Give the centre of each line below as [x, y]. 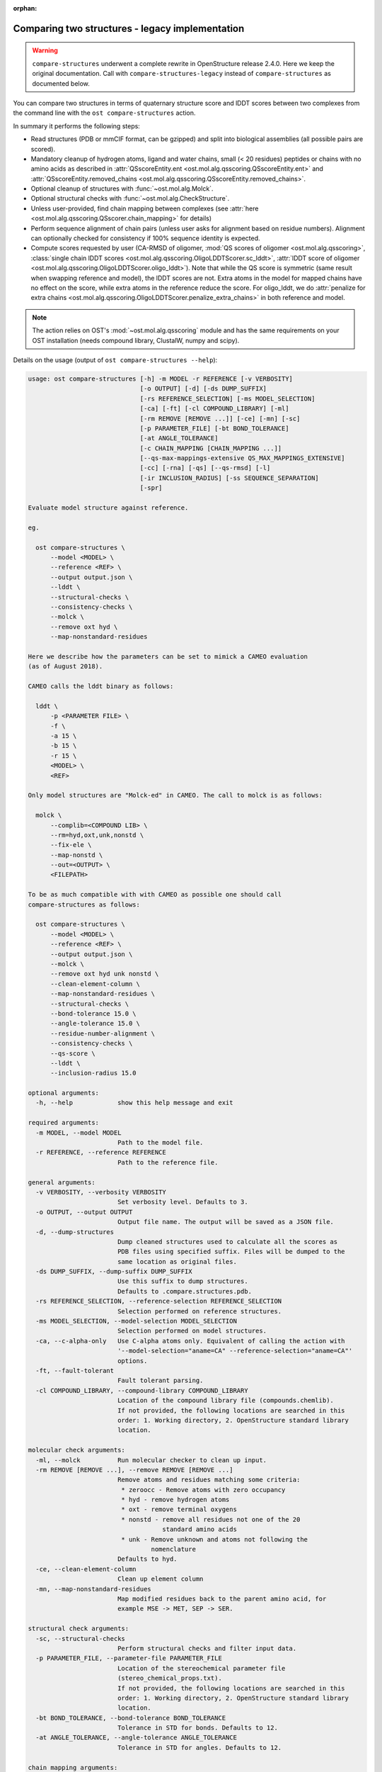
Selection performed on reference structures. [199, 1311]
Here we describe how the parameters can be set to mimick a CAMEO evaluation [168, 656]
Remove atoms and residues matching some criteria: [209, 1480]
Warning [45, 50]
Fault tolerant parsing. [160, 1381]
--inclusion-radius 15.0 [94, 1073]
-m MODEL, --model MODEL [79, 1133]
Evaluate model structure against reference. [108, 508]
